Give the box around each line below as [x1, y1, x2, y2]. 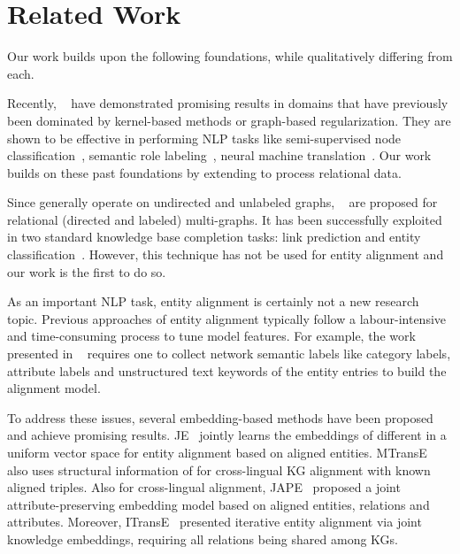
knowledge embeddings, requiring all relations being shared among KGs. [7, 529, 398, 548]
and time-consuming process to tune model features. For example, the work [7, 327, 416, 345]
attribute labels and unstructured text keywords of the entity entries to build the [7, 361, 447, 380]
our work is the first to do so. [7, 262, 166, 281]
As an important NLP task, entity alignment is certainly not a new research [7, 292, 419, 311]
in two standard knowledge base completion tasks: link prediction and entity [7, 227, 421, 246]
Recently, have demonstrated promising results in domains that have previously [7, 94, 448, 112]
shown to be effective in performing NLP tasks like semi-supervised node [7, 128, 402, 147]
